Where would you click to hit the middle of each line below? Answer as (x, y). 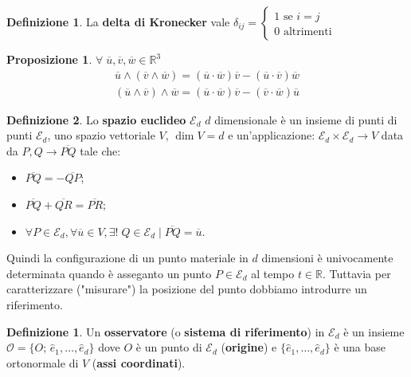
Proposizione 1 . (49, 59)
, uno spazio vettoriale (101, 135)
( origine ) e (249, 347)
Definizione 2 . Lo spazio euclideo (96, 119)
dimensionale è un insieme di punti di (306, 119)
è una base (360, 347)
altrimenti (307, 32)
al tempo (273, 273)
